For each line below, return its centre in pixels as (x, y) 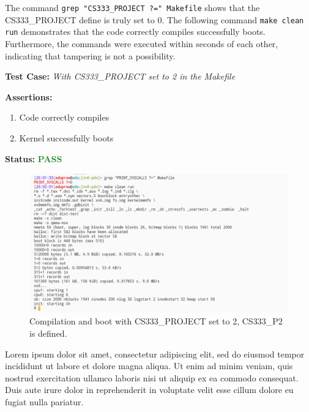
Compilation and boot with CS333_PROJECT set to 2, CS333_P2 (156, 321)
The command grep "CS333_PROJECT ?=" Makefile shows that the (132, 7)
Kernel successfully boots (66, 137)
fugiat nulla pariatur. (44, 402)
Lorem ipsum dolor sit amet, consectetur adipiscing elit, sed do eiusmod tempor (155, 354)
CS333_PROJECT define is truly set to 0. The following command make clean (154, 19)
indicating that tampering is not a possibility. (90, 55)
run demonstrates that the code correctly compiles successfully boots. (135, 32)
